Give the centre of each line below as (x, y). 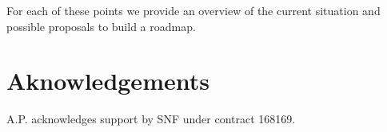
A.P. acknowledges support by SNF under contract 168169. (151, 119)
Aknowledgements (108, 81)
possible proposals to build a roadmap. (101, 26)
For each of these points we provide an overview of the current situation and (193, 10)
